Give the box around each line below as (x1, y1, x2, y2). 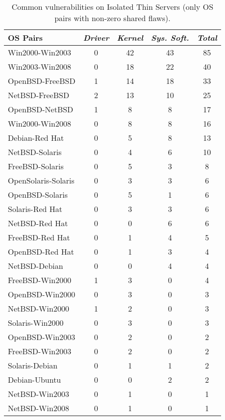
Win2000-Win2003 (8, 47, 71, 58)
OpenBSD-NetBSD (8, 104, 74, 115)
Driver (83, 32, 109, 43)
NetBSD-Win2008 (8, 402, 69, 414)
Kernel (117, 32, 144, 43)
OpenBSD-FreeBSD (8, 75, 75, 86)
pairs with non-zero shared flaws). (54, 12, 171, 24)
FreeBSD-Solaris (8, 160, 64, 172)
